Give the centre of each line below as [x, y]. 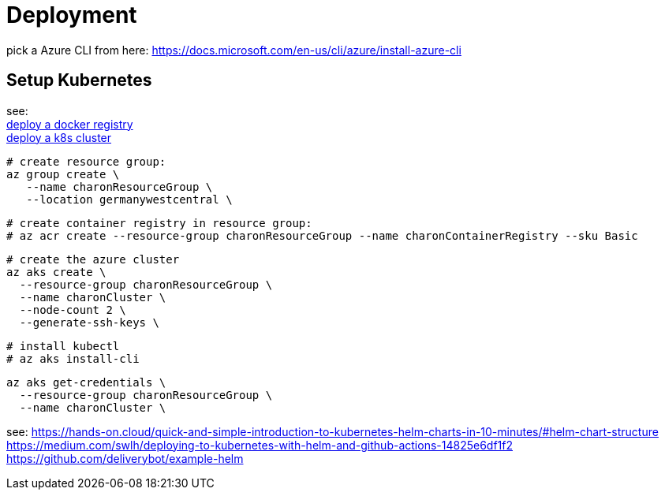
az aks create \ [56, 272]
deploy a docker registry [70, 124]
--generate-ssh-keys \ [89, 322]
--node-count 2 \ [73, 310]
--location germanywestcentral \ [129, 199]
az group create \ [63, 174]
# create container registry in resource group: [159, 223]
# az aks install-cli [73, 358]
